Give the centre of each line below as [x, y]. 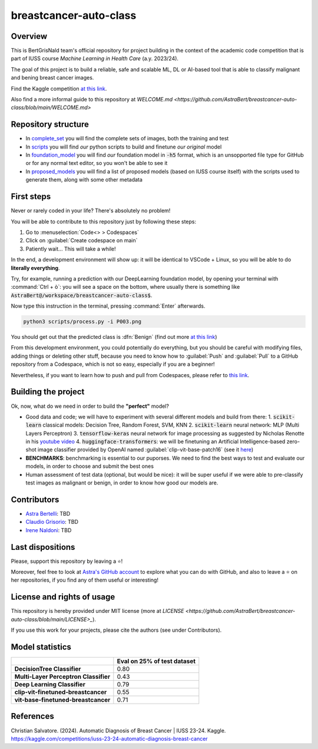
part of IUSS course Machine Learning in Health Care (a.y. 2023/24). [95, 58]
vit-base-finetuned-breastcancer [62, 700]
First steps [31, 197]
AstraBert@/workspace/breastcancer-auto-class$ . [82, 295]
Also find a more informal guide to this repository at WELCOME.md [92, 100]
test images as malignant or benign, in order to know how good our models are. [122, 483]
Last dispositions [43, 547]
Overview [29, 36]
